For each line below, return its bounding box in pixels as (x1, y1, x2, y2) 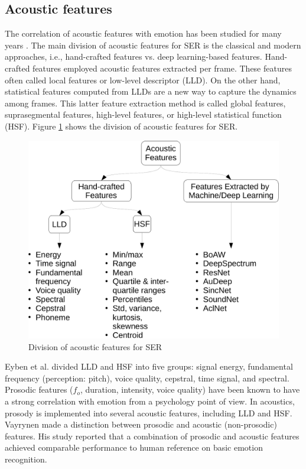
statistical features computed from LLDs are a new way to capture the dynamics (5, 85, 297, 98)
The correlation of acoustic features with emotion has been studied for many (5, 27, 282, 40)
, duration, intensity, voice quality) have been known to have (80, 383, 300, 396)
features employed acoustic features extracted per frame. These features (32, 62, 292, 74)
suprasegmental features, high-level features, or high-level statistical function (5, 108, 282, 121)
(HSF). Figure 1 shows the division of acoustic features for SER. (5, 119, 238, 132)
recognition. (5, 453, 47, 465)
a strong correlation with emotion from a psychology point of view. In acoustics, (5, 395, 295, 407)
